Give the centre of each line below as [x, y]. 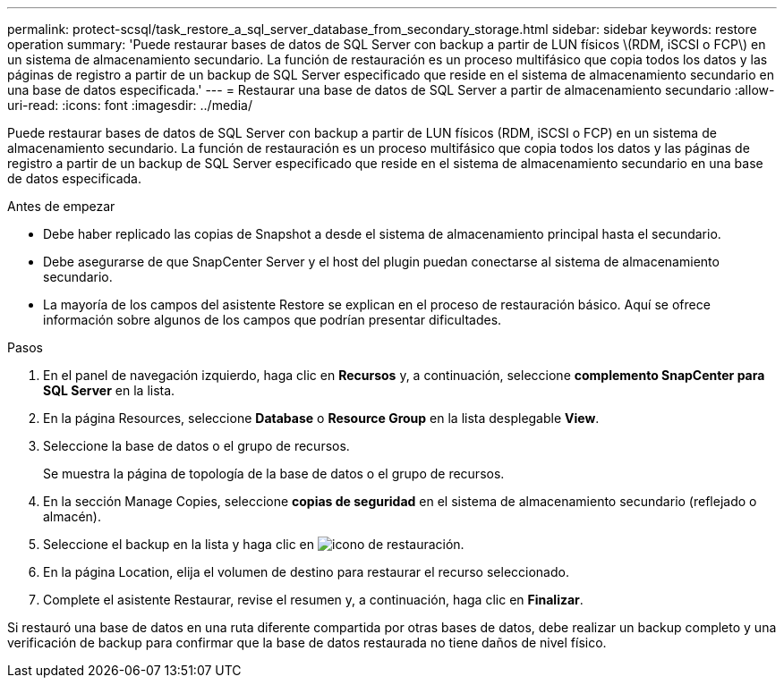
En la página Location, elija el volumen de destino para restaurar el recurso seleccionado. [306, 572]
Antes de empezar [61, 206]
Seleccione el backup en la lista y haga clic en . [254, 544]
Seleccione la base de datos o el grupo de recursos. [196, 446]
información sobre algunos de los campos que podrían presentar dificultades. [273, 320]
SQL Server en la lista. [109, 390]
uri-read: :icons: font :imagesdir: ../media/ [130, 105]
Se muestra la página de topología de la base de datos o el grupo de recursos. [274, 474]
